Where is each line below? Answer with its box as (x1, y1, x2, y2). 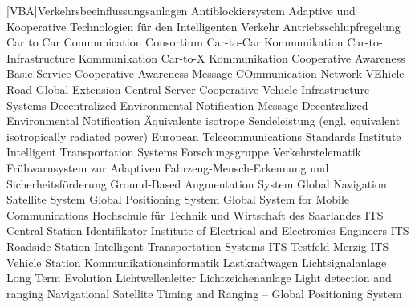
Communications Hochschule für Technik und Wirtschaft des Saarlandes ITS (6, 206, 384, 223)
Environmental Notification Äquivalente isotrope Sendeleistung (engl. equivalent (6, 112, 401, 129)
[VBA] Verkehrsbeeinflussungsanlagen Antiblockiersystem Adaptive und (6, 2, 356, 18)
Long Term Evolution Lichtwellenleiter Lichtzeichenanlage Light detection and (6, 269, 392, 286)
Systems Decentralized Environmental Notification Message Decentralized (6, 96, 368, 113)
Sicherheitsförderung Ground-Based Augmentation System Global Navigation (6, 175, 387, 192)
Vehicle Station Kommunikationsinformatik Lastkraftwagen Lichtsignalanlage (6, 253, 387, 270)
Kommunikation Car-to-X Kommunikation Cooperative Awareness (78, 49, 405, 66)
